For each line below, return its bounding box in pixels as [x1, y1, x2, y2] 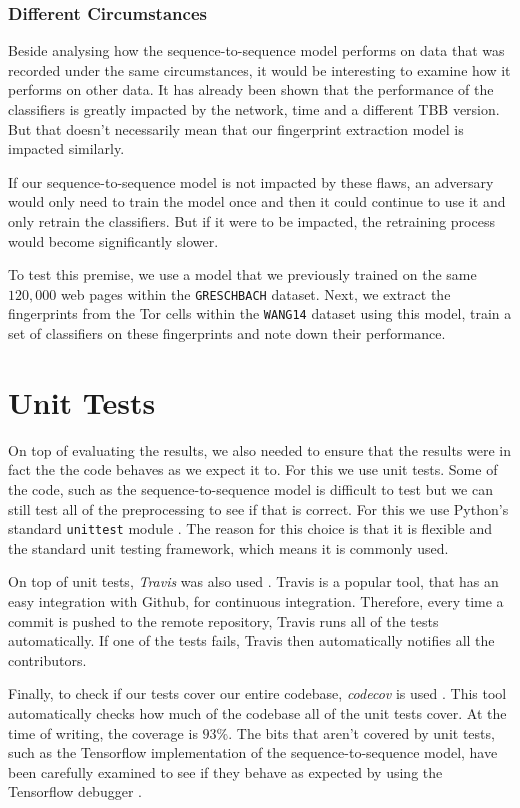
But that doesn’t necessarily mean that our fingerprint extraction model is [8, 118, 464, 139]
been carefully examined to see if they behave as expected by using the [8, 761, 443, 782]
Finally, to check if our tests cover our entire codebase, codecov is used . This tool [8, 683, 507, 704]
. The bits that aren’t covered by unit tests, [228, 722, 495, 743]
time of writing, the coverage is [8, 722, 198, 743]
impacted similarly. [8, 138, 125, 159]
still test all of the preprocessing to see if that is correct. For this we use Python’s [8, 498, 509, 519]
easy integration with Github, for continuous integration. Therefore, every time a [8, 591, 504, 611]
